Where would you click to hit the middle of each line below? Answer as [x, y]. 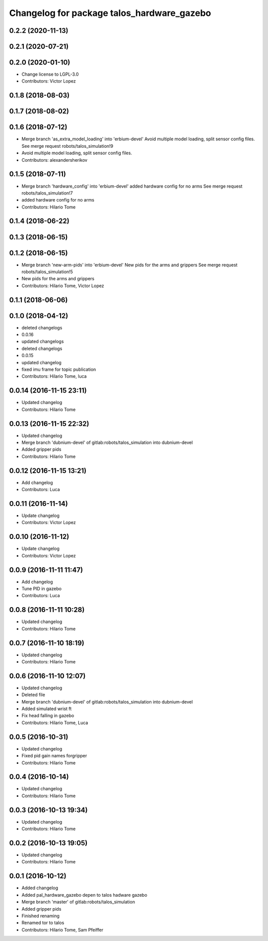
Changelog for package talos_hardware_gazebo [110, 13]
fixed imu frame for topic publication [59, 369]
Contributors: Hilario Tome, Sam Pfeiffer [63, 930]
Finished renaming [40, 916]
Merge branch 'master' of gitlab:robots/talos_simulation [78, 902]
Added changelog [40, 888]
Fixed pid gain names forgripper [54, 756]
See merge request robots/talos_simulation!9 [67, 146]
